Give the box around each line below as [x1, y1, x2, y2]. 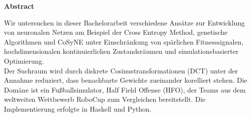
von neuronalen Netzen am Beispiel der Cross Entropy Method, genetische [4, 27, 228, 37]
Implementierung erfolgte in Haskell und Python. [4, 103, 152, 114]
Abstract [4, 1, 34, 11]
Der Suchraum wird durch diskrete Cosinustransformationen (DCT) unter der [4, 65, 238, 75]
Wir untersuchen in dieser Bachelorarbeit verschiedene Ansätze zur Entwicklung [4, 17, 245, 27]
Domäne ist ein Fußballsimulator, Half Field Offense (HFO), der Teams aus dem [4, 84, 246, 94]
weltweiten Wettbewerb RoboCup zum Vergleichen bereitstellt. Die [4, 94, 206, 104]
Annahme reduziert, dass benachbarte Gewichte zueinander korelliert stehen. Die [4, 75, 248, 85]
